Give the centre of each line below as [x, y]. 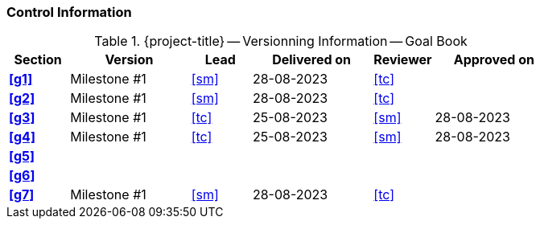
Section [38, 60]
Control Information [69, 12]
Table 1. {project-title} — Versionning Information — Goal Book [281, 41]
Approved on [494, 60]
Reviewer [403, 60]
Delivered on [312, 60]
